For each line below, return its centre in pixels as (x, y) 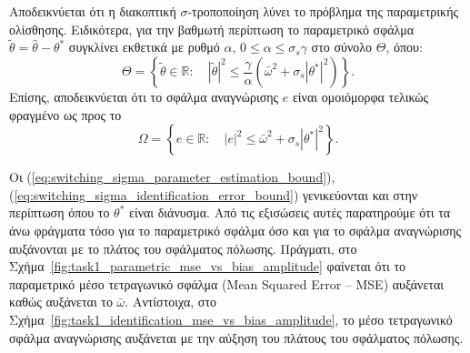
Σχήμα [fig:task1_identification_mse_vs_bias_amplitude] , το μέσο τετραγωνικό (231, 319)
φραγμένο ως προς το (65, 114)
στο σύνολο (342, 47)
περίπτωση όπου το (60, 212)
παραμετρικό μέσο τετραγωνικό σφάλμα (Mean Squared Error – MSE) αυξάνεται (227, 283)
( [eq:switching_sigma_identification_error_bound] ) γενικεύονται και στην (214, 194)
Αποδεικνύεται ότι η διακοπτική (93, 11)
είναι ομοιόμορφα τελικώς (360, 96)
